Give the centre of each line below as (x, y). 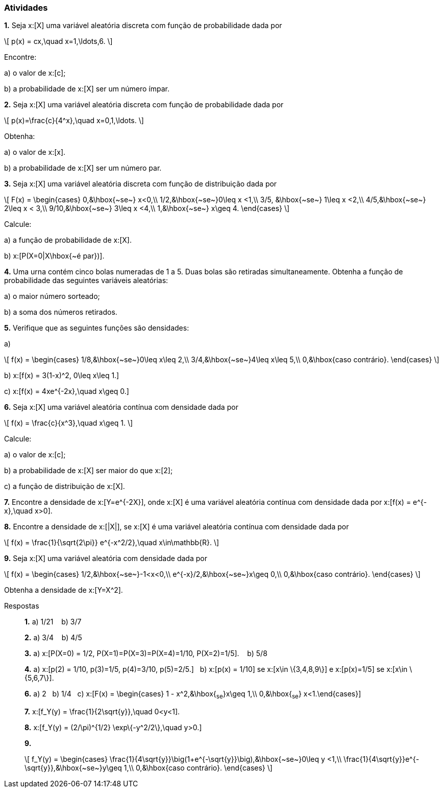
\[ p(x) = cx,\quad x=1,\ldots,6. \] (58, 41)
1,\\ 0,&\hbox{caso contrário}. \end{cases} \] (198, 768)
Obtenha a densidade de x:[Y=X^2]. (64, 590)
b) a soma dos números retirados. (61, 312)
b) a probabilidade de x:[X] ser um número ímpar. (87, 89)
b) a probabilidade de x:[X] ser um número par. (83, 168)
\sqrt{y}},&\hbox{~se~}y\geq (73, 768)
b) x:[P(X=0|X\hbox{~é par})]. (54, 256)
